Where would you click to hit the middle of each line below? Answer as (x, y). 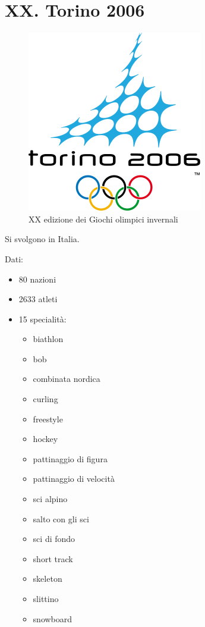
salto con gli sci (61, 518)
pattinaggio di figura (70, 458)
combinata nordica (67, 379)
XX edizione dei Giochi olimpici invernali (103, 219)
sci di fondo (54, 539)
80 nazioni (37, 279)
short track (53, 558)
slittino (46, 598)
